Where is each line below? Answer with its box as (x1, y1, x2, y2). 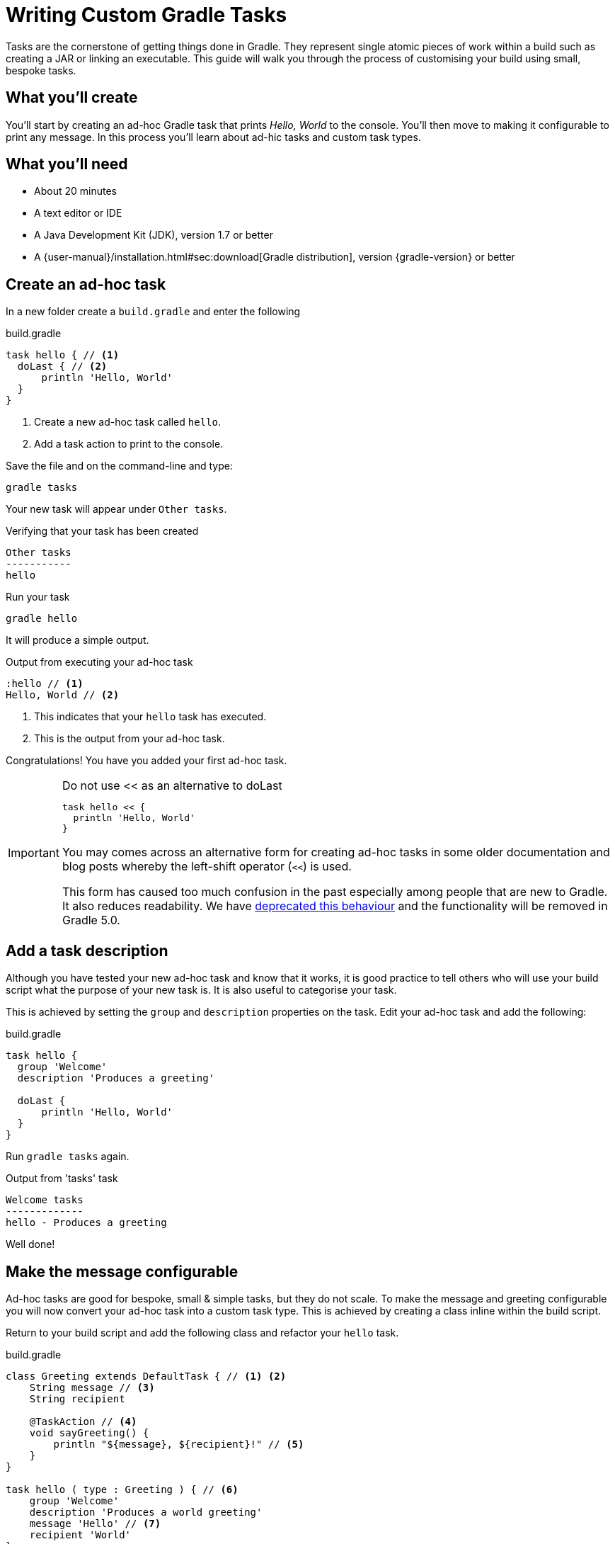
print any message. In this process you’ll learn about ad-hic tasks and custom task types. (6, 130, 421, 143)
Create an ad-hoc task (6, 275, 166, 293)
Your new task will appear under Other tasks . (6, 503, 227, 516)
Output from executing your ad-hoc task (6, 656, 193, 669)
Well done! (6, 1238, 55, 1251)
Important (8, 846, 59, 861)
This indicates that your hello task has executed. (34, 710, 267, 723)
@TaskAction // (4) (29, 1415, 137, 1427)
